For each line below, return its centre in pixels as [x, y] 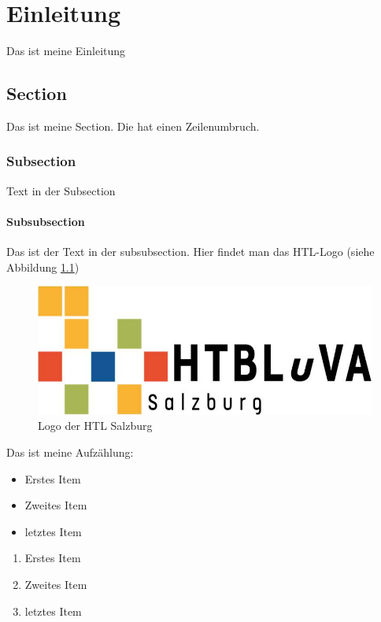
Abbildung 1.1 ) [43, 267]
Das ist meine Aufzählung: [70, 452]
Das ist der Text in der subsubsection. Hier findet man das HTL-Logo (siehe [190, 252]
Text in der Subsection [61, 190]
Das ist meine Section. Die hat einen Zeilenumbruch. [133, 126]
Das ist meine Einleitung [66, 51]
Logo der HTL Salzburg [95, 426]
